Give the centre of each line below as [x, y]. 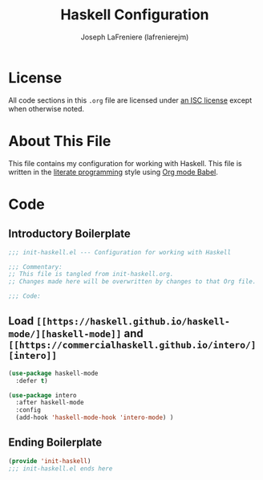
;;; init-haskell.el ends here [61, 468]
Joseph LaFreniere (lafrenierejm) [135, 37]
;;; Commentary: [35, 266]
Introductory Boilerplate [69, 234]
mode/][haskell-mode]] [65, 334]
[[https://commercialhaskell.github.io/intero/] [132, 345]
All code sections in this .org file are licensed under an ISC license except [130, 100]
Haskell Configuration [135, 15]
